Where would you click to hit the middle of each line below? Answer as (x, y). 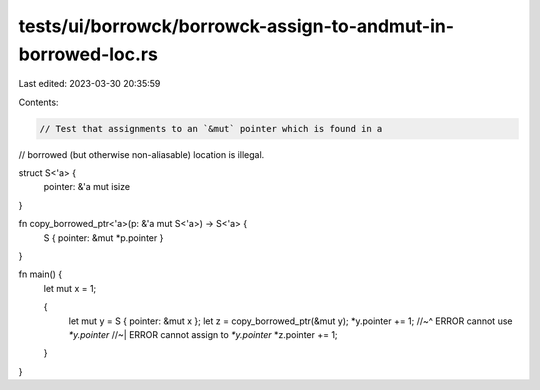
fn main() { (40, 274)
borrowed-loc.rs (88, 54)
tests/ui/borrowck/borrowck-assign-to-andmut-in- (236, 26)
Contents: (38, 102)
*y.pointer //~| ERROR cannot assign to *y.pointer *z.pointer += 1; (203, 334)
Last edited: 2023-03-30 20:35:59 (89, 84)
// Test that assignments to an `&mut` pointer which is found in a (211, 128)
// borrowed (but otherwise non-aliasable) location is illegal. (141, 154)
